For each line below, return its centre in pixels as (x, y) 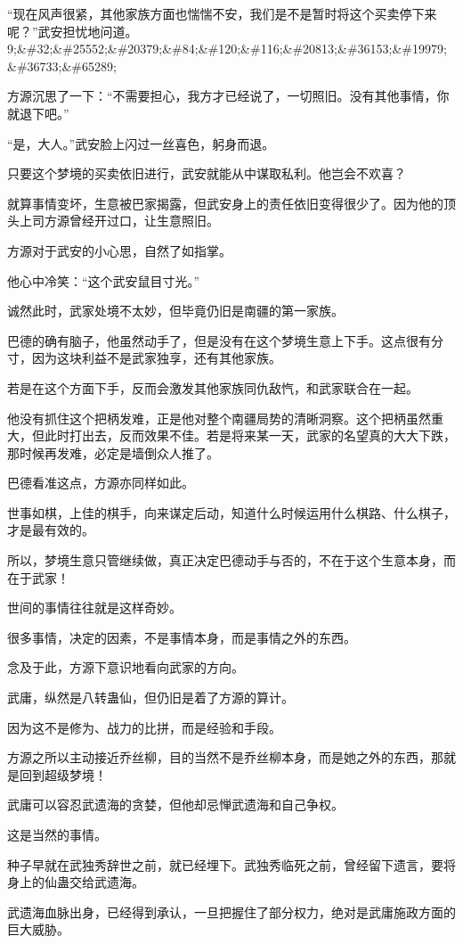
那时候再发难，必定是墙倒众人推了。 (113, 452)
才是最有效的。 (51, 530)
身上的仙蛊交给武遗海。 (76, 882)
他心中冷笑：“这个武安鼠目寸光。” (104, 280)
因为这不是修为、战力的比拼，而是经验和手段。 (144, 727)
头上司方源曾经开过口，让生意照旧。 (113, 221)
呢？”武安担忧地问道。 (73, 31)
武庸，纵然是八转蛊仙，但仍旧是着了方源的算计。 (150, 698)
